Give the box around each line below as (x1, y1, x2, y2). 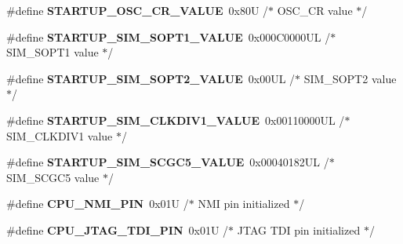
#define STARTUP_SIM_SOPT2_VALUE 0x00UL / (6, 70, 296, 86)
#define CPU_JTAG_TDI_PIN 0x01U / (6, 221, 229, 238)
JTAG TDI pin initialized (237, 221, 361, 238)
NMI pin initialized (198, 195, 290, 212)
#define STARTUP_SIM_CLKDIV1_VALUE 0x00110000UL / (6, 111, 345, 128)
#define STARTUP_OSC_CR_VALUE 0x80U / (6, 2, 269, 18)
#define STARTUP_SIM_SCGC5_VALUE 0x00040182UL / (6, 154, 329, 170)
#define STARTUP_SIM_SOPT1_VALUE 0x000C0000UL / (6, 28, 331, 45)
